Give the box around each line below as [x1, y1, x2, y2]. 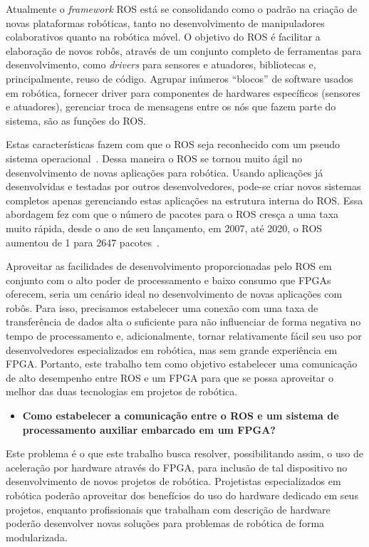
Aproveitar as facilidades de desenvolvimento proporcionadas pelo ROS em [6, 259, 332, 273]
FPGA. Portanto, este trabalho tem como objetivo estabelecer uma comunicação [6, 356, 358, 371]
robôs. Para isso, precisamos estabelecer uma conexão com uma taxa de [6, 300, 318, 315]
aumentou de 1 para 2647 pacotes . [6, 234, 160, 249]
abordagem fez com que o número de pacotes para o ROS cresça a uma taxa [6, 207, 339, 222]
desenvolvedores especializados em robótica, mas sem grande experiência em [6, 342, 338, 357]
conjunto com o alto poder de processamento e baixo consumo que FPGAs [6, 272, 331, 287]
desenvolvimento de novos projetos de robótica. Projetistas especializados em [6, 474, 341, 489]
